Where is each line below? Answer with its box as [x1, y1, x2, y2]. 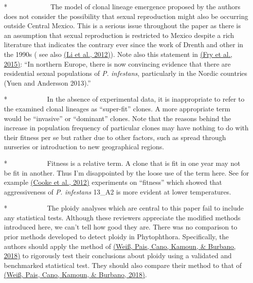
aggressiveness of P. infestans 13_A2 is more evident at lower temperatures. [4, 186, 231, 196]
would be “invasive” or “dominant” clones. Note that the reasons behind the [4, 113, 231, 123]
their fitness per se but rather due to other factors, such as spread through [4, 132, 226, 142]
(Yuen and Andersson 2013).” [4, 77, 91, 88]
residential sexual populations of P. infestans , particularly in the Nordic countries [4, 68, 248, 78]
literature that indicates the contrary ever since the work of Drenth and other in [4, 39, 243, 50]
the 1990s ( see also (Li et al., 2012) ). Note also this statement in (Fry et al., [4, 49, 233, 59]
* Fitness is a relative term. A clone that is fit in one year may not [4, 158, 240, 168]
